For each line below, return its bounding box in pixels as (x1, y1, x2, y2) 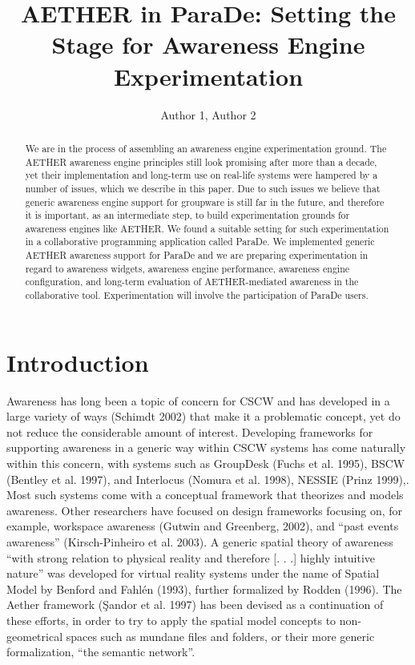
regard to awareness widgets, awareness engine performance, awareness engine (25, 261, 350, 275)
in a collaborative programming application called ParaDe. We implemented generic (25, 235, 375, 248)
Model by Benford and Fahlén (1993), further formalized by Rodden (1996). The (6, 580, 402, 597)
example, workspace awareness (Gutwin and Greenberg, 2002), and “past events (6, 518, 399, 534)
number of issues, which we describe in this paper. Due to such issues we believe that (25, 181, 381, 195)
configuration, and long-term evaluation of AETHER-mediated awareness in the (25, 275, 359, 288)
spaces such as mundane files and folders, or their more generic (66, 627, 375, 644)
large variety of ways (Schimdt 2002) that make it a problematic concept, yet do (6, 408, 401, 425)
